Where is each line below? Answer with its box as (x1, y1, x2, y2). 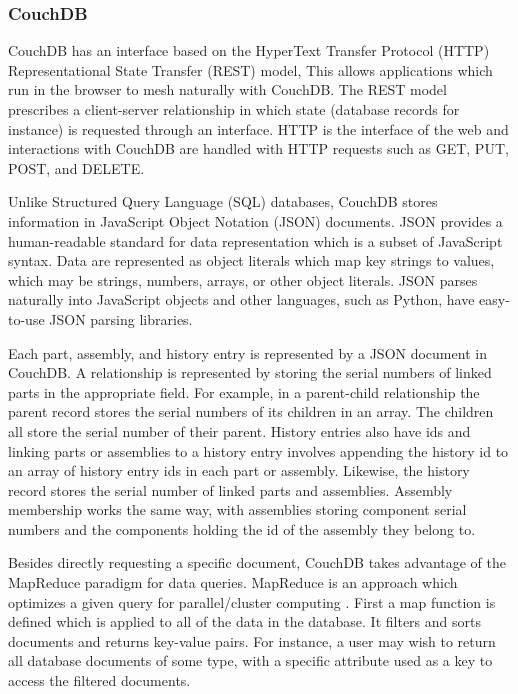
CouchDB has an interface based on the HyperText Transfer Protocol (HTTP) (8, 40, 490, 61)
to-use (8, 308, 45, 329)
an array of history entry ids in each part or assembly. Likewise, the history (8, 460, 470, 481)
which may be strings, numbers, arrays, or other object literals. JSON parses (8, 269, 478, 290)
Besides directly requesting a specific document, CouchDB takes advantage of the (8, 552, 506, 573)
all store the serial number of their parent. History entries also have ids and (8, 420, 471, 441)
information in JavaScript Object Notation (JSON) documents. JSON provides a (8, 210, 503, 231)
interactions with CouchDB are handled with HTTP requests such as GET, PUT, (8, 138, 509, 159)
